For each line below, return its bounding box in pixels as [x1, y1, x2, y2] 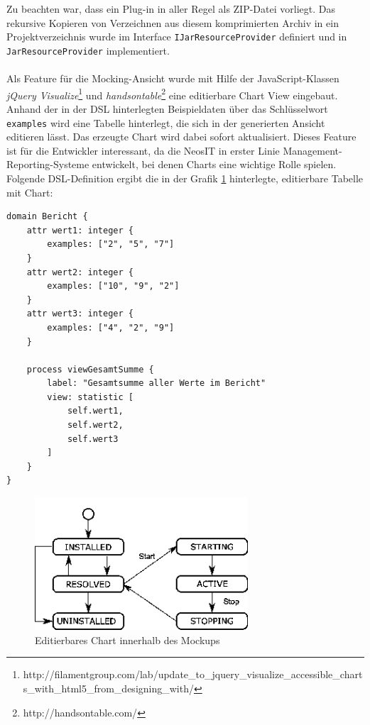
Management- [283, 143, 342, 157]
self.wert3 [67, 433, 119, 444]
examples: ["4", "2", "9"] [47, 322, 175, 333]
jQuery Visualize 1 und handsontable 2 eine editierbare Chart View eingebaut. [6, 85, 338, 102]
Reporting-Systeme [6, 157, 89, 172]
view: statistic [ [47, 392, 134, 402]
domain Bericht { [6, 211, 88, 222]
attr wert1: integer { [26, 225, 134, 236]
